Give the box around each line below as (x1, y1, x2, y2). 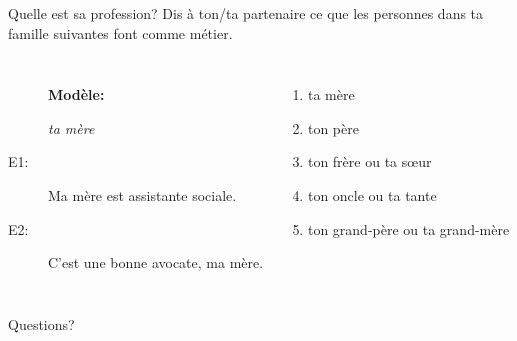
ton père (307, 117, 359, 138)
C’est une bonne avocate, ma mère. (48, 252, 264, 273)
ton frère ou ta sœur (307, 151, 432, 172)
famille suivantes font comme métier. (8, 22, 233, 43)
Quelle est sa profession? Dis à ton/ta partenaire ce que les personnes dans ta (8, 3, 484, 23)
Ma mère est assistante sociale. (48, 184, 237, 205)
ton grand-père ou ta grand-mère (307, 218, 510, 239)
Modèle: (48, 84, 105, 105)
